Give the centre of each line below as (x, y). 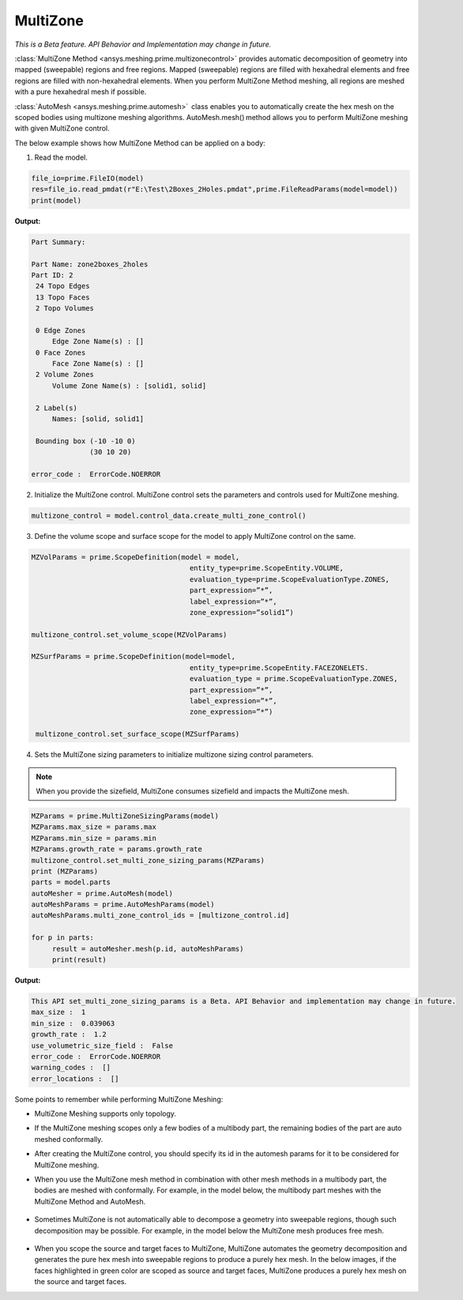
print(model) (56, 200)
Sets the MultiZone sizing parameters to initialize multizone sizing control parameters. (174, 755)
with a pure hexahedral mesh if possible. (81, 92)
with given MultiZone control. (62, 128)
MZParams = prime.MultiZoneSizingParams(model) (125, 816)
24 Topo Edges (63, 286)
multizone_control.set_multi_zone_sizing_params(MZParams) (148, 860)
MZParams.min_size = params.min (94, 838)
